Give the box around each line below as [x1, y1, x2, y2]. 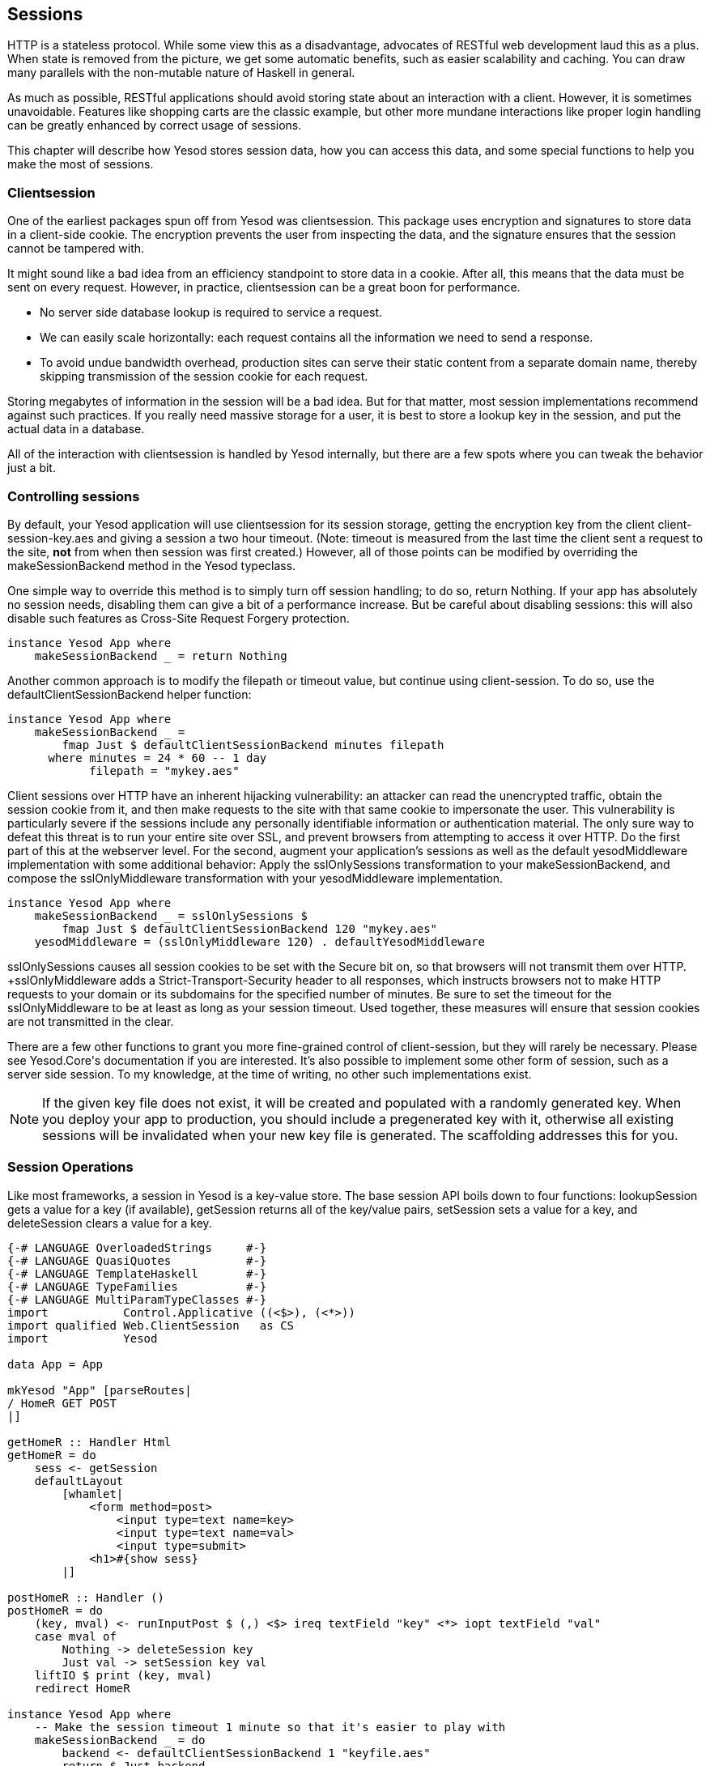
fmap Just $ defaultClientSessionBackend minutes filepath [62, 738, 444, 751]
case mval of [34, 1629, 117, 1643]
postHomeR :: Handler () [7, 1590, 164, 1604]
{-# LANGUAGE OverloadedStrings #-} [7, 1240, 267, 1254]
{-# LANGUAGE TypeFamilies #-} [7, 1279, 267, 1293]
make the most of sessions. [7, 157, 154, 172]
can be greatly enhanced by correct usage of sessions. [7, 118, 302, 133]
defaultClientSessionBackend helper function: [7, 687, 252, 701]
